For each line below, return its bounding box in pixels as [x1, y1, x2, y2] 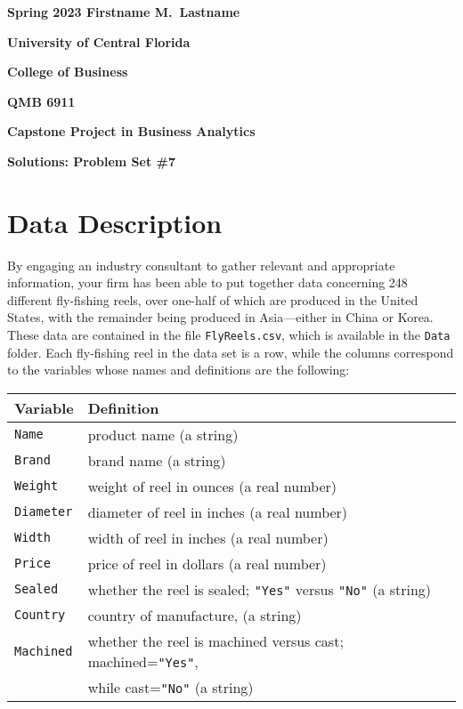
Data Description [7, 204, 223, 240]
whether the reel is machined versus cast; [87, 630, 344, 651]
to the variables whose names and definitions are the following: [7, 360, 350, 379]
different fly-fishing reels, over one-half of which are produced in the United [7, 290, 418, 309]
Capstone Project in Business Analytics [7, 122, 256, 141]
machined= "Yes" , [87, 650, 199, 672]
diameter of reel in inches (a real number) [87, 501, 348, 522]
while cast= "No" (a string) [87, 676, 254, 697]
